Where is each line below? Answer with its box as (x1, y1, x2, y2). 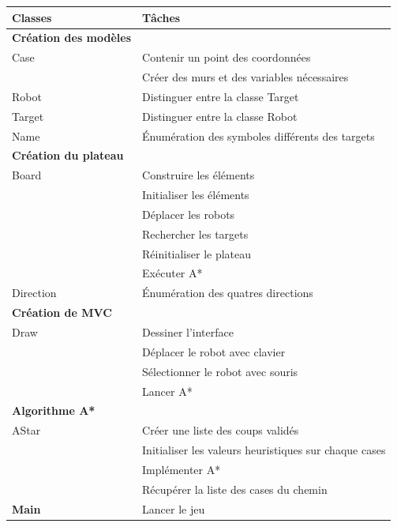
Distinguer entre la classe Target (142, 88, 299, 104)
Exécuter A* (142, 265, 203, 281)
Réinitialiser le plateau (142, 245, 252, 262)
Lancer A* (142, 382, 193, 399)
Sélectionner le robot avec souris (142, 363, 298, 379)
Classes (12, 9, 52, 25)
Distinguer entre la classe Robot (142, 107, 298, 124)
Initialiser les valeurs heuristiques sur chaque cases (142, 442, 386, 458)
